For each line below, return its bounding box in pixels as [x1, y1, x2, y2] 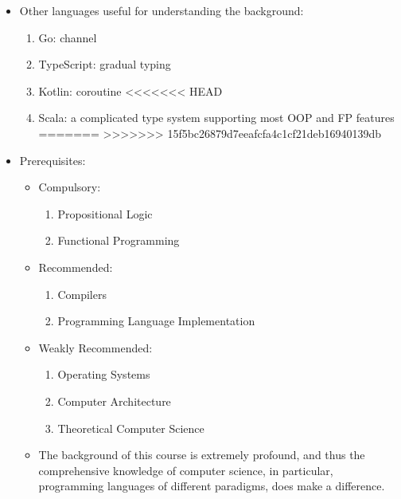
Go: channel [38, 29, 97, 45]
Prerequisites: [19, 151, 86, 168]
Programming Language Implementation [57, 312, 255, 329]
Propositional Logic [57, 205, 153, 222]
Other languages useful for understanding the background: [19, 2, 304, 18]
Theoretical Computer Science [57, 419, 204, 436]
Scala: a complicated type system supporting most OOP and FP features [38, 109, 395, 126]
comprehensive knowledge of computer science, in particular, [38, 462, 333, 478]
